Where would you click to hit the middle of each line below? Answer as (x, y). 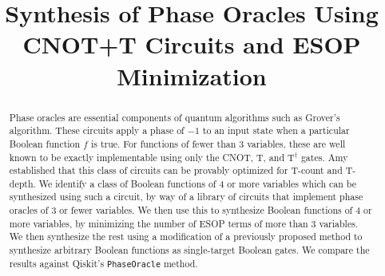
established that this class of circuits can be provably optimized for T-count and (176, 170)
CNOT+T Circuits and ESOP (192, 44)
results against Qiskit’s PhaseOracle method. (103, 263)
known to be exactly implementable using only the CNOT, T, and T (152, 157)
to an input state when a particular (276, 130)
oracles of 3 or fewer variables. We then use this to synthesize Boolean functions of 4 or (191, 210)
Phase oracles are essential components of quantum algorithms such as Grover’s (175, 117)
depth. (22, 183)
